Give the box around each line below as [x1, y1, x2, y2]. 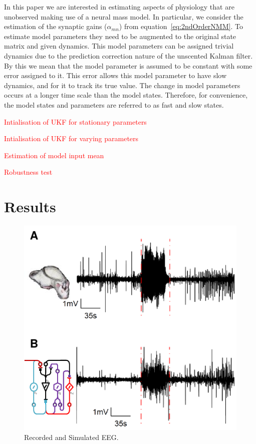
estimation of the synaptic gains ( [4, 21, 107, 32]
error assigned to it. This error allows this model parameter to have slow [4, 70, 227, 81]
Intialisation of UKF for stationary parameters [4, 116, 147, 127]
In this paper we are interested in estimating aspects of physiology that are [4, 2, 234, 12]
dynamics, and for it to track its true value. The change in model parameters [4, 80, 240, 90]
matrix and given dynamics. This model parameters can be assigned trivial [4, 41, 234, 51]
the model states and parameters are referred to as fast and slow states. [4, 99, 224, 110]
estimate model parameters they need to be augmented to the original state [4, 31, 236, 41]
